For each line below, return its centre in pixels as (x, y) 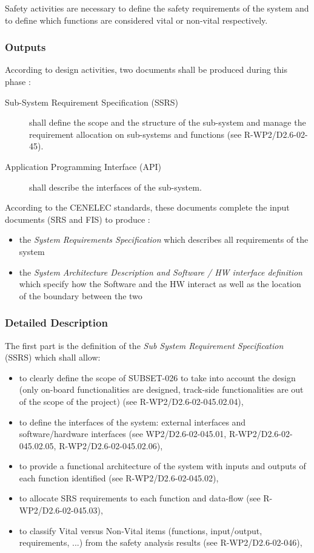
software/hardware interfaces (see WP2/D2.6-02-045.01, (123, 434)
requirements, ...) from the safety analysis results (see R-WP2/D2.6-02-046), (161, 542)
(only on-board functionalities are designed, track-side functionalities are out (161, 389)
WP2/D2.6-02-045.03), (61, 510)
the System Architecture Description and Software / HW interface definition (161, 272)
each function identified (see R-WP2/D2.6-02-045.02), (119, 477)
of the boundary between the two (81, 295)
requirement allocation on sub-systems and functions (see (135, 134)
